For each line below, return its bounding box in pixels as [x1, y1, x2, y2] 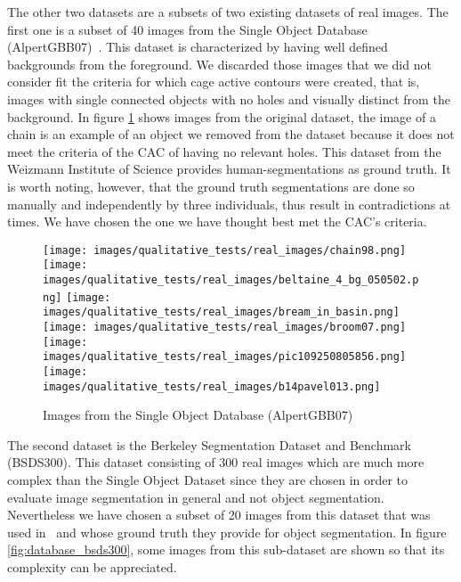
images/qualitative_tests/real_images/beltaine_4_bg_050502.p [43, 274, 419, 287]
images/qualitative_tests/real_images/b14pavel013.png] [43, 380, 381, 393]
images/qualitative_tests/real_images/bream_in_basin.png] [43, 306, 400, 319]
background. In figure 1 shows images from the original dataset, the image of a [7, 107, 436, 126]
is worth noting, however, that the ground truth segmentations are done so [7, 176, 415, 195]
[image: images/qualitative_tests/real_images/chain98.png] [43, 243, 407, 257]
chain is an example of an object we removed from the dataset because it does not [7, 125, 455, 143]
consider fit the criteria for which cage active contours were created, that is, [7, 72, 420, 91]
